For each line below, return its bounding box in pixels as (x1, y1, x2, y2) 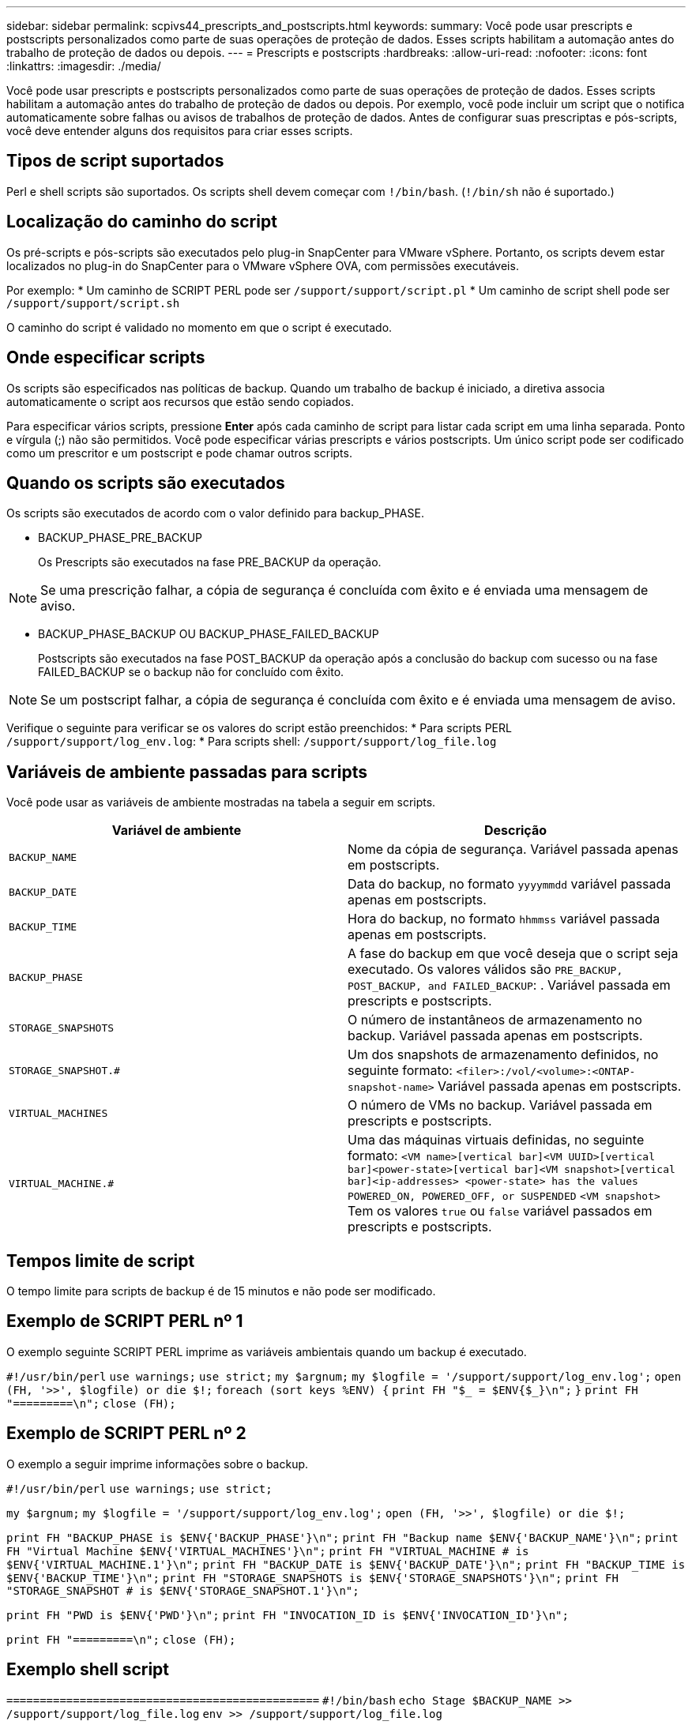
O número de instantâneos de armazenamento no (348, 1012, 642, 1028)
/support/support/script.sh (6, 296, 180, 310)
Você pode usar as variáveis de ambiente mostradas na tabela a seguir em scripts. (6, 795, 436, 810)
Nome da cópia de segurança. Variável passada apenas (348, 841, 679, 858)
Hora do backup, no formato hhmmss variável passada (348, 911, 660, 927)
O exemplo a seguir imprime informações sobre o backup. (6, 1456, 309, 1471)
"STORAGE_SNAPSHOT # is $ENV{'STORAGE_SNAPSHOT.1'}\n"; (6, 1584, 359, 1597)
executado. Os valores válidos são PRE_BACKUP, (348, 961, 623, 978)
